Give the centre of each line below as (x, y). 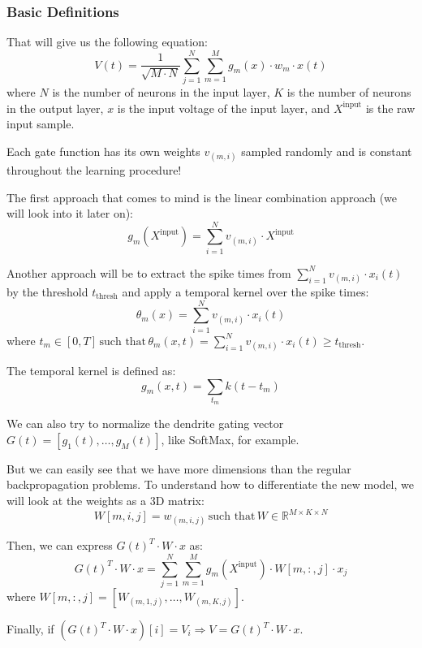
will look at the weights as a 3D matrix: (105, 501)
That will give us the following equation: (107, 42)
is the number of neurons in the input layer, (161, 91)
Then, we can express (60, 545)
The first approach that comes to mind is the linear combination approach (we (202, 197)
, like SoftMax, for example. (230, 439)
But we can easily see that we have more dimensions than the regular (179, 468)
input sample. (41, 124)
